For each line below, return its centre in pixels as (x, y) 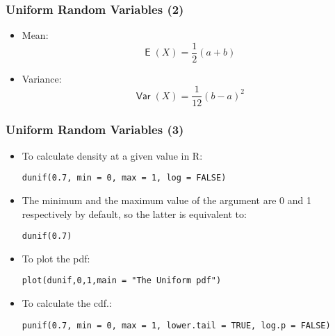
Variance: (42, 78)
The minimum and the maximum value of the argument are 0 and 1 (166, 200)
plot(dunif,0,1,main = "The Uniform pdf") (122, 281)
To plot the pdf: (56, 258)
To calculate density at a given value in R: (112, 155)
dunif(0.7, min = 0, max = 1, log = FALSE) (124, 178)
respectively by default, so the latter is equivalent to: (134, 213)
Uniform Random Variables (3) (95, 129)
